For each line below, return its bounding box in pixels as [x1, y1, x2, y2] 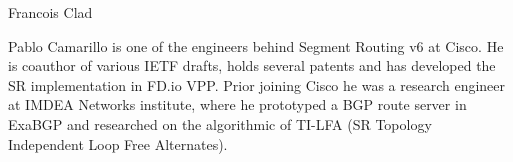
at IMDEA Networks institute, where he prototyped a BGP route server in [8, 94, 467, 115]
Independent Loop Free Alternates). [8, 133, 228, 154]
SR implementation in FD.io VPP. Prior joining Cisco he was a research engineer [8, 74, 506, 95]
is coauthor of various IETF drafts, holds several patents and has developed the [8, 55, 496, 76]
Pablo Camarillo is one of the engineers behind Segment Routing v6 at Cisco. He [8, 35, 504, 56]
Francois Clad [8, 2, 93, 22]
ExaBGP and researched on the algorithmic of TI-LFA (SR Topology [8, 113, 432, 134]
